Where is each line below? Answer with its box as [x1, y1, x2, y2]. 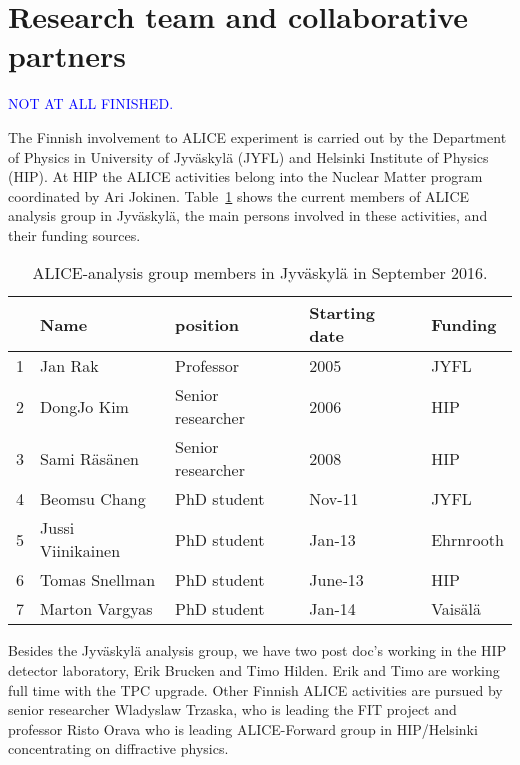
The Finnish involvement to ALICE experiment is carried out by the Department [8, 126, 507, 147]
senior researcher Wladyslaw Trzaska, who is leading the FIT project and [8, 699, 457, 720]
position [175, 312, 239, 336]
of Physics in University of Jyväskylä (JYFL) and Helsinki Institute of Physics [8, 146, 489, 167]
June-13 [309, 568, 364, 592]
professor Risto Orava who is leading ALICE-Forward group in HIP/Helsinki [8, 718, 478, 739]
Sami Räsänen [40, 446, 139, 470]
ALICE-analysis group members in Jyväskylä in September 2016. [32, 261, 488, 285]
